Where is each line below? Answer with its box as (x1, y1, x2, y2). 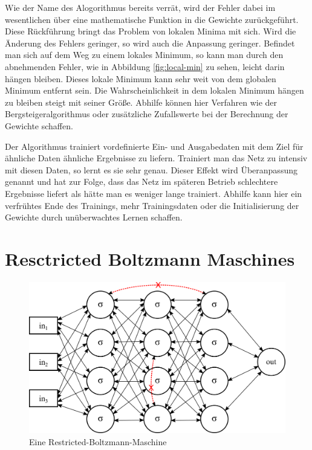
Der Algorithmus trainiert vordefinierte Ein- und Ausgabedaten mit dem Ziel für (5, 140, 304, 152)
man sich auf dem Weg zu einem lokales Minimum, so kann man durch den (5, 48, 284, 61)
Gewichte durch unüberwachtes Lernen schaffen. (5, 211, 183, 223)
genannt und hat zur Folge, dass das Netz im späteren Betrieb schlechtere (5, 175, 278, 188)
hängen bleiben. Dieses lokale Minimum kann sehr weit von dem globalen (5, 72, 276, 85)
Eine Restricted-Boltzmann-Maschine (29, 435, 167, 448)
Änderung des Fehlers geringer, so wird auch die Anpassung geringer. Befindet (5, 36, 295, 49)
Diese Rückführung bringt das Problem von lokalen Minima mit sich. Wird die (5, 25, 296, 37)
